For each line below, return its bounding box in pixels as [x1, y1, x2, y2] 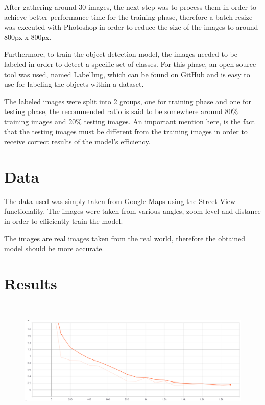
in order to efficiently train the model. [4, 216, 123, 227]
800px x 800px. [4, 31, 52, 42]
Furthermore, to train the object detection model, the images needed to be [4, 49, 237, 59]
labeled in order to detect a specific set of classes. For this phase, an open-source [4, 58, 256, 69]
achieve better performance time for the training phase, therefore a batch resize [4, 11, 253, 22]
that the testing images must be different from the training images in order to [4, 126, 248, 137]
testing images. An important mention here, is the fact [84, 116, 255, 126]
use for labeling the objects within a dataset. [4, 79, 144, 89]
